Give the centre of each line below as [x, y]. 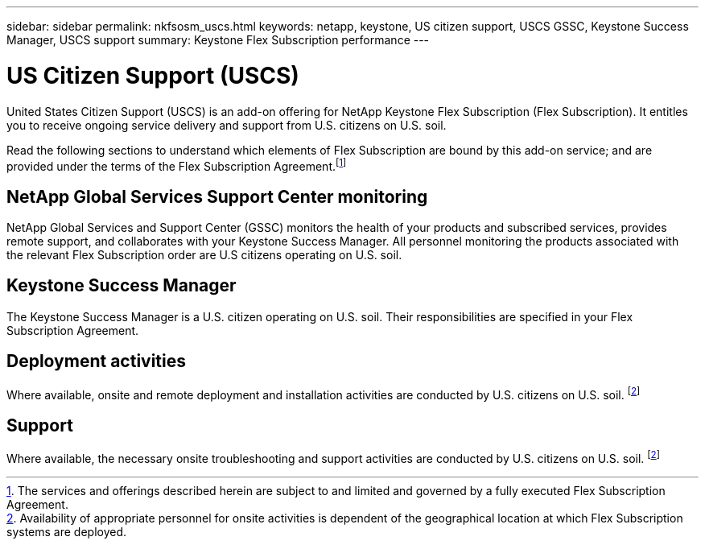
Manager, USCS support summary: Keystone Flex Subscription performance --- [218, 40]
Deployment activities [97, 361]
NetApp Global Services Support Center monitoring [217, 196]
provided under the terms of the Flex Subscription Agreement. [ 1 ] [177, 165]
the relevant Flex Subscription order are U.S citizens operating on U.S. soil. [204, 255]
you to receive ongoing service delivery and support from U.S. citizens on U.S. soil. [227, 125]
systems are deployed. [67, 531]
